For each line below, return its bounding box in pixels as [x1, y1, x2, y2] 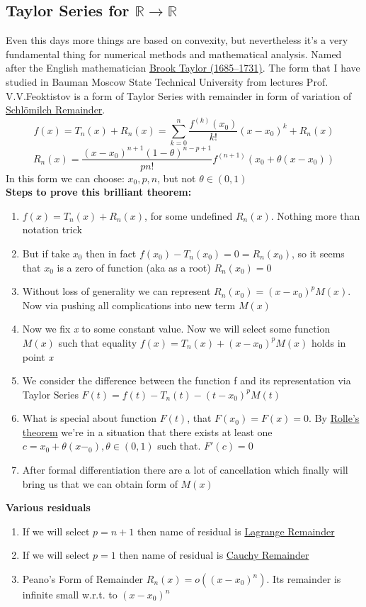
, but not [157, 170, 196, 185]
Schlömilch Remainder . [6, 102, 105, 117]
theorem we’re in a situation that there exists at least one [22, 424, 273, 439]
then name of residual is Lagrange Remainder [137, 523, 335, 538]
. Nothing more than [270, 208, 360, 223]
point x [22, 349, 53, 364]
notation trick [22, 222, 82, 237]
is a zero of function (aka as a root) [57, 260, 211, 274]
